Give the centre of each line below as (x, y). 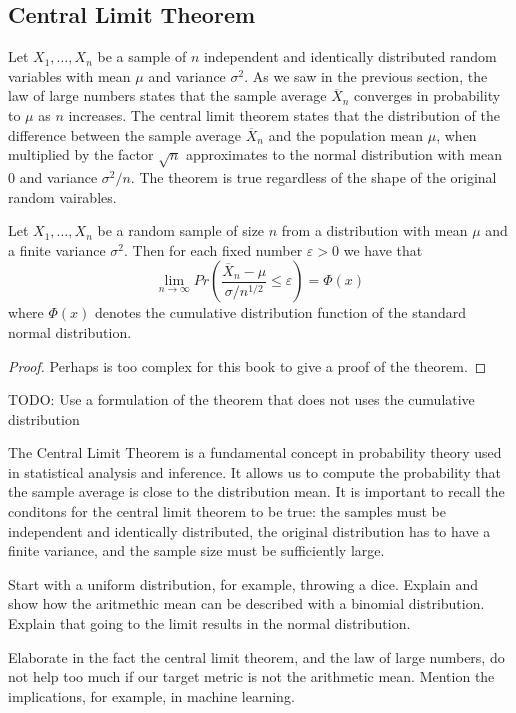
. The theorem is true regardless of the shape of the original (313, 176)
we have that (383, 249)
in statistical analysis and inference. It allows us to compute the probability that (254, 471)
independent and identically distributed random (350, 56)
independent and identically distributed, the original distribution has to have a (249, 530)
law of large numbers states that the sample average (167, 95)
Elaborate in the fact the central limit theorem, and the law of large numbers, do (256, 656)
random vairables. (62, 196)
